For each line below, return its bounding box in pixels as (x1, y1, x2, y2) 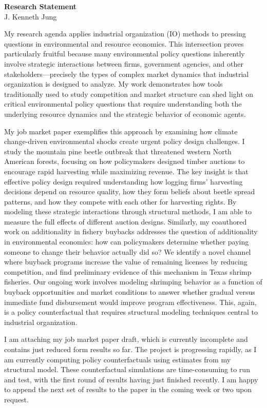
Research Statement (4, 1, 77, 11)
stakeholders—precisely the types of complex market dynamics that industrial (4, 68, 249, 79)
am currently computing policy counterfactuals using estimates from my (4, 354, 231, 364)
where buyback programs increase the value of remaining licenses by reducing (4, 256, 247, 267)
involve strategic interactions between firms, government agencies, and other (4, 58, 243, 69)
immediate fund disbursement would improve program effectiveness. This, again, (4, 296, 257, 307)
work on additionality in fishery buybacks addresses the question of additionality (4, 226, 258, 237)
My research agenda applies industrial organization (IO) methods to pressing (4, 28, 246, 39)
